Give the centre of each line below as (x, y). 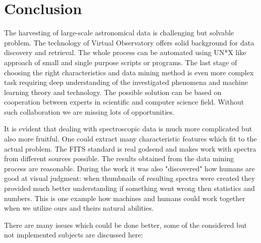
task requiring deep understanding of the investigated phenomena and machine (126, 82)
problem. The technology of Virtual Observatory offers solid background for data (129, 42)
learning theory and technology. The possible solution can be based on (113, 92)
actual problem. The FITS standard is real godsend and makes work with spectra (130, 148)
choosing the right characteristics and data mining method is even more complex (129, 72)
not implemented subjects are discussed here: (74, 235)
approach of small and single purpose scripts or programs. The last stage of (121, 62)
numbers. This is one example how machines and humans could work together (125, 198)
